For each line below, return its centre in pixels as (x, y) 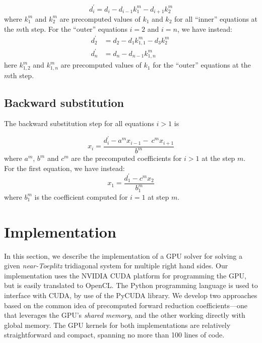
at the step (218, 158)
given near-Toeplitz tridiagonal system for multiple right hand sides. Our (116, 266)
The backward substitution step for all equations (79, 123)
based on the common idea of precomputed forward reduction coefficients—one (126, 305)
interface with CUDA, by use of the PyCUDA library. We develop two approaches (131, 295)
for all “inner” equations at (216, 18)
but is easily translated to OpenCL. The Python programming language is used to (131, 285)
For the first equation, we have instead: (64, 168)
